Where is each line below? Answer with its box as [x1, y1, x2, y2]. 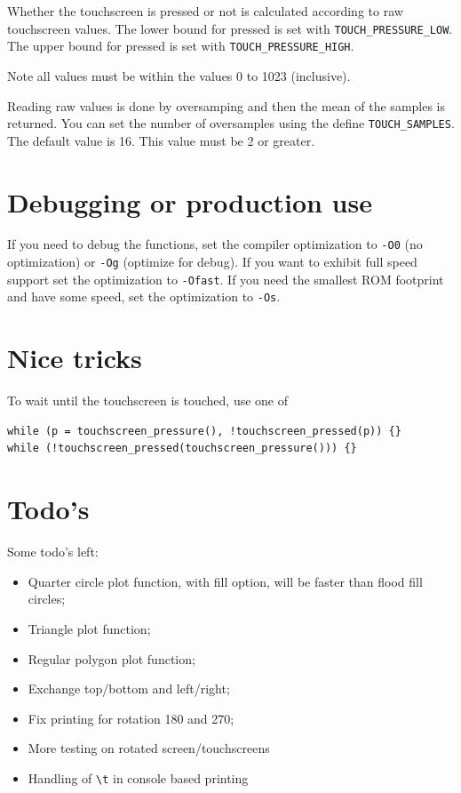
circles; [28, 589, 66, 608]
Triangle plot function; [28, 619, 151, 637]
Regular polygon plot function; [28, 649, 195, 668]
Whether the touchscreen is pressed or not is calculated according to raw [7, 2, 403, 20]
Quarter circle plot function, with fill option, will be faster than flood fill [28, 572, 423, 590]
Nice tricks [7, 340, 142, 376]
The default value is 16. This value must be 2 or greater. [7, 131, 315, 149]
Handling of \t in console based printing [28, 768, 249, 787]
